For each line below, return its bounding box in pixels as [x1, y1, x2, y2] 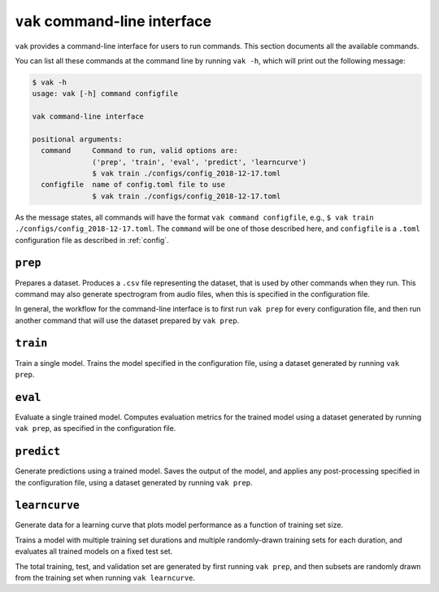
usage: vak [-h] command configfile [32, 89, 179, 98]
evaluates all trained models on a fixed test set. [15, 546, 173, 556]
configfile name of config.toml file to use [41, 180, 225, 189]
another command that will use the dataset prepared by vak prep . [15, 316, 240, 325]
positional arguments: [32, 134, 123, 144]
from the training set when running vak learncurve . [15, 573, 195, 583]
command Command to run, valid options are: [41, 146, 239, 155]
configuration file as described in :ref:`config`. [15, 235, 170, 245]
